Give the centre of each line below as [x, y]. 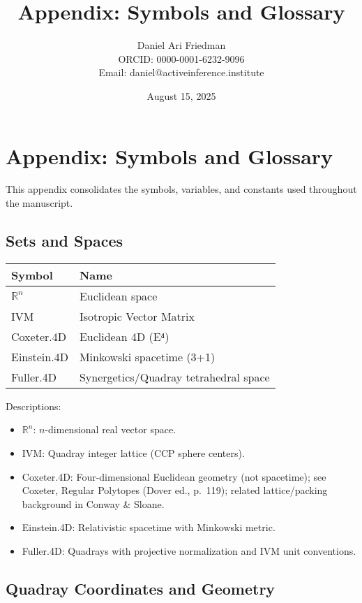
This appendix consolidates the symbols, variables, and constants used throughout [181, 189]
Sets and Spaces [64, 241]
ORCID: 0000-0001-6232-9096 [181, 58]
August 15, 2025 [181, 95]
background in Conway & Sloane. [93, 503]
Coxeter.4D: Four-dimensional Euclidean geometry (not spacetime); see [174, 476]
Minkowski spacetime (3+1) [147, 356]
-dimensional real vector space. [111, 429]
